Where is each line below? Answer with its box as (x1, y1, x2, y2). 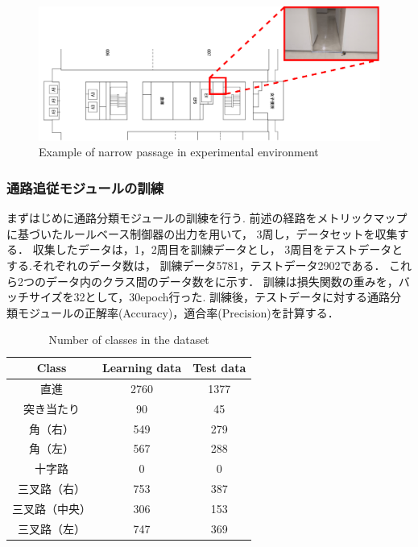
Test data (192, 359, 246, 376)
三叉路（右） (18, 480, 85, 497)
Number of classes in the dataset (48, 331, 209, 348)
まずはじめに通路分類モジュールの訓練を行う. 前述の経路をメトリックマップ (6, 209, 408, 226)
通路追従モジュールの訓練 (6, 177, 164, 197)
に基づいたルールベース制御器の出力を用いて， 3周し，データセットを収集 (6, 225, 398, 242)
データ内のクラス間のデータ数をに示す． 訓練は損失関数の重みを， (45, 272, 399, 289)
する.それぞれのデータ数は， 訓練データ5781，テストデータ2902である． (6, 257, 386, 274)
